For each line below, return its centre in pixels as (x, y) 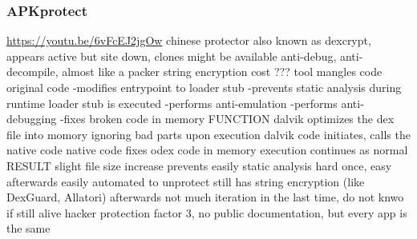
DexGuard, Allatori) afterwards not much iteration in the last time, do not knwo (205, 197)
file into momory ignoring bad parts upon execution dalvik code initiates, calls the (208, 134)
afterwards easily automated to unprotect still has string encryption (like (186, 181)
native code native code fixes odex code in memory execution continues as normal (207, 150)
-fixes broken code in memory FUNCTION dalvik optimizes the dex (227, 119)
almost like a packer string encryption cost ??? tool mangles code (222, 72)
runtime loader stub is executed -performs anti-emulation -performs (172, 103)
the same (28, 228)
